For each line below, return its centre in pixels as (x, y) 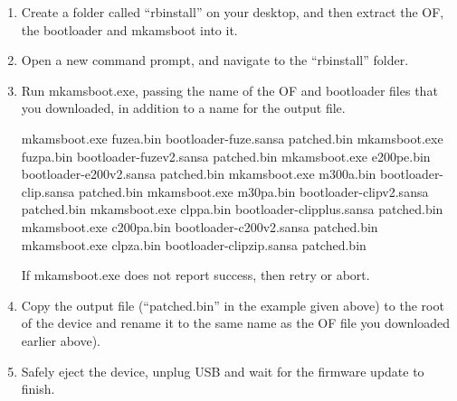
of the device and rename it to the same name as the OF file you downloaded (236, 323)
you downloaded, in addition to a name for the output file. (183, 108)
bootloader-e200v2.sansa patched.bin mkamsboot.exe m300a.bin (199, 174)
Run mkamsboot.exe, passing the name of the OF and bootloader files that (229, 90)
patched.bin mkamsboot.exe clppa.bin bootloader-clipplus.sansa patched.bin (232, 209)
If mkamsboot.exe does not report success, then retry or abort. (195, 275)
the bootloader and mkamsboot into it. (129, 29)
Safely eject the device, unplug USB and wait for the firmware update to (223, 371)
